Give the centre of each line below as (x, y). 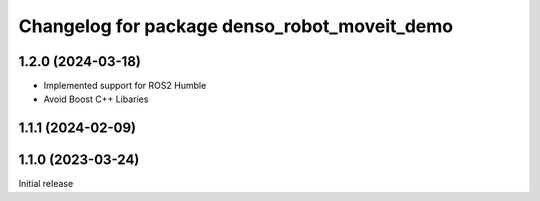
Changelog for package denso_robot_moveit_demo (236, 26)
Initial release (46, 184)
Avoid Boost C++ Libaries (96, 99)
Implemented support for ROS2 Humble (125, 86)
